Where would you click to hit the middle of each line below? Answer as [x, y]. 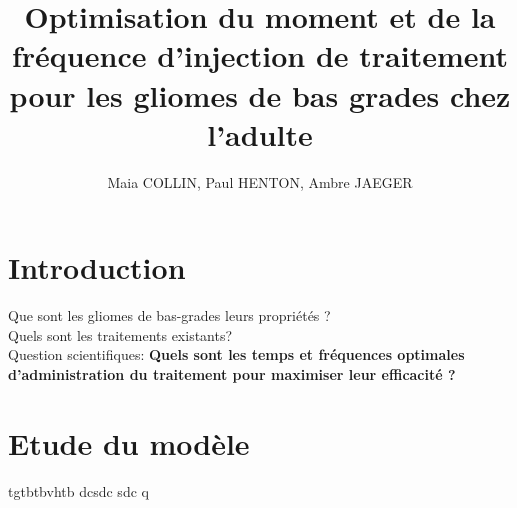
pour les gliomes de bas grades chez [260, 94]
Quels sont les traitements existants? [120, 334]
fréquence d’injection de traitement [260, 55]
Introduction [97, 267]
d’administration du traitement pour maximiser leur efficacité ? [232, 374]
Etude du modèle [129, 442]
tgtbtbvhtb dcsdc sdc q [78, 490]
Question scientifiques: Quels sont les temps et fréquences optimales [236, 354]
